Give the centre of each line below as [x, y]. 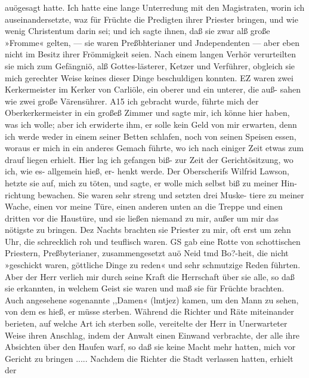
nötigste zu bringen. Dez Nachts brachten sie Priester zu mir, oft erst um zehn [148, 230]
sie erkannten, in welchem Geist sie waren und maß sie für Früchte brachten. [145, 288]
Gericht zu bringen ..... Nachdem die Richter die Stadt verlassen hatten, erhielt [149, 358]
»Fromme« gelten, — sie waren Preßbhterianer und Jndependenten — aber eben [152, 42]
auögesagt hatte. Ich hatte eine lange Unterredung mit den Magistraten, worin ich [155, 7]
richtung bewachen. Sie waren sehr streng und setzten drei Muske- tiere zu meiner [154, 194]
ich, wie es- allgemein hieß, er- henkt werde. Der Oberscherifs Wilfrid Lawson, [147, 171]
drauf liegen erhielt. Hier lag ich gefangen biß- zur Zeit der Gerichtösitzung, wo [149, 159]
